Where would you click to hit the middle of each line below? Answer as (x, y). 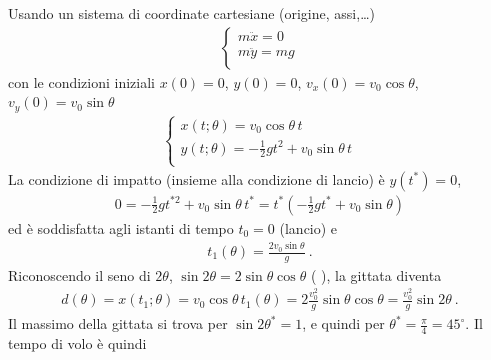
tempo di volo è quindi (77, 343)
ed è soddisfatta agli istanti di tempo (121, 227)
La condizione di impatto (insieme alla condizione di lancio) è (196, 178)
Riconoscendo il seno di (79, 274)
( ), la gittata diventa (376, 274)
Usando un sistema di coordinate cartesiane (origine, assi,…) (191, 13)
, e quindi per (343, 323)
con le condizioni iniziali (82, 81)
